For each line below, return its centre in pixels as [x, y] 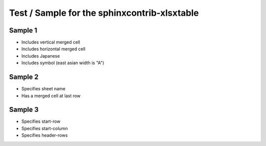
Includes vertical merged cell [51, 42]
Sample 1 [23, 30]
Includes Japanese [41, 56]
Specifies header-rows [45, 135]
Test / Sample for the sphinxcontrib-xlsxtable [104, 13]
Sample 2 [24, 77]
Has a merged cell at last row [51, 96]
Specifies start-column [45, 128]
